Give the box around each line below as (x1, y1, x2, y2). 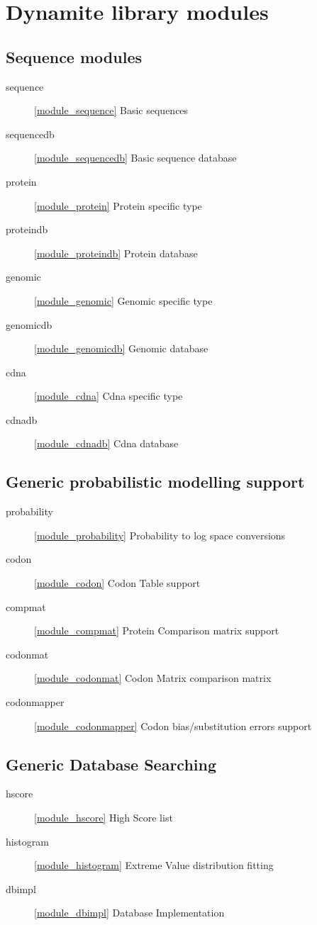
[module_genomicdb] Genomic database (34, 341, 208, 356)
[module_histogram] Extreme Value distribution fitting (34, 858, 274, 873)
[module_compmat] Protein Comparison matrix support (34, 623, 279, 638)
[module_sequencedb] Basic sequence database (34, 150, 237, 165)
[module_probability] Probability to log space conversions (34, 527, 286, 542)
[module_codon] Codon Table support (34, 576, 201, 590)
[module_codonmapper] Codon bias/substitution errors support (34, 718, 312, 733)
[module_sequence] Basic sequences (34, 103, 189, 118)
